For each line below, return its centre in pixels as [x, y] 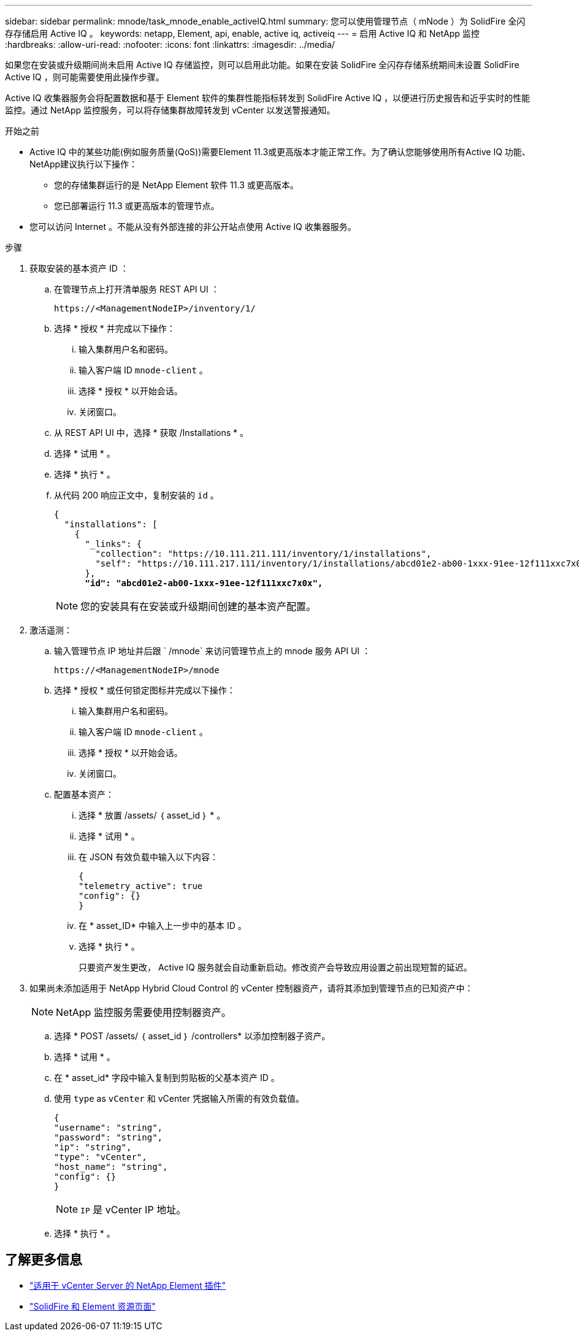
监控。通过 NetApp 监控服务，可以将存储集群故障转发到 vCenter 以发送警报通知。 [170, 110]
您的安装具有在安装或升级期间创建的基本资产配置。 [198, 606]
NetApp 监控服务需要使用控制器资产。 [144, 1012]
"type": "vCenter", [101, 1157]
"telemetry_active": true [141, 886]
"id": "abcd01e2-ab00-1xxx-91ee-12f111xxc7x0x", [204, 583]
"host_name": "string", [111, 1167]
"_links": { [113, 544]
